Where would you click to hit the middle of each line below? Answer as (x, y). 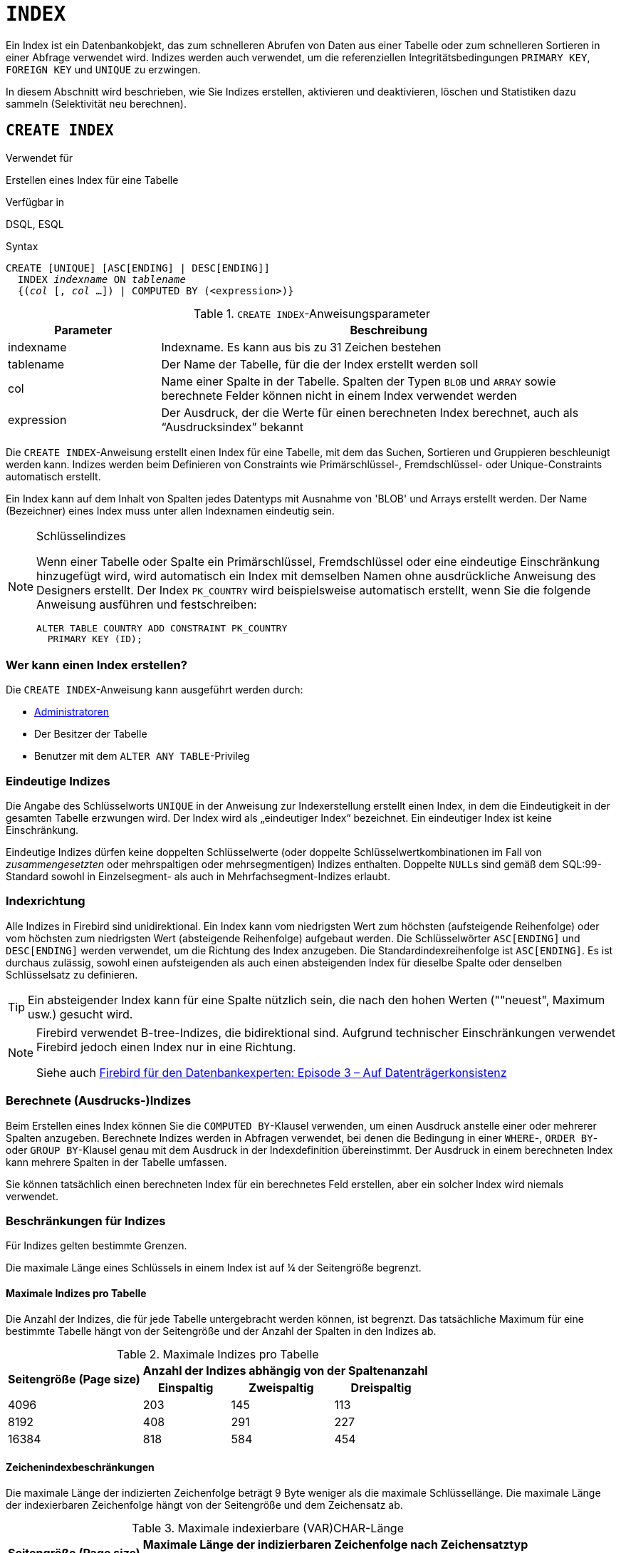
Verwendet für (40, 158)
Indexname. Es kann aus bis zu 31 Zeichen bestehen (301, 347)
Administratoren (72, 712)
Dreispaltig (381, 1387)
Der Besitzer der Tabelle (91, 734)
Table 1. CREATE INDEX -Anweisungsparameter (312, 313)
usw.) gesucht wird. (80, 1014)
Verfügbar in (35, 202)
